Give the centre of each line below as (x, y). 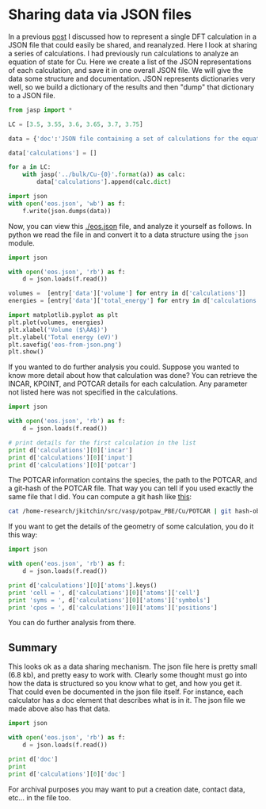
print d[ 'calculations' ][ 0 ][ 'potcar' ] (72, 465)
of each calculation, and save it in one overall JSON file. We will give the (126, 70)
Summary (33, 647)
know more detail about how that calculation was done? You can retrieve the (133, 376)
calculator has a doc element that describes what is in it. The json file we (127, 700)
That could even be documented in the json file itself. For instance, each (126, 692)
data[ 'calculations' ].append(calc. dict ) (104, 182)
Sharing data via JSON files (100, 15)
